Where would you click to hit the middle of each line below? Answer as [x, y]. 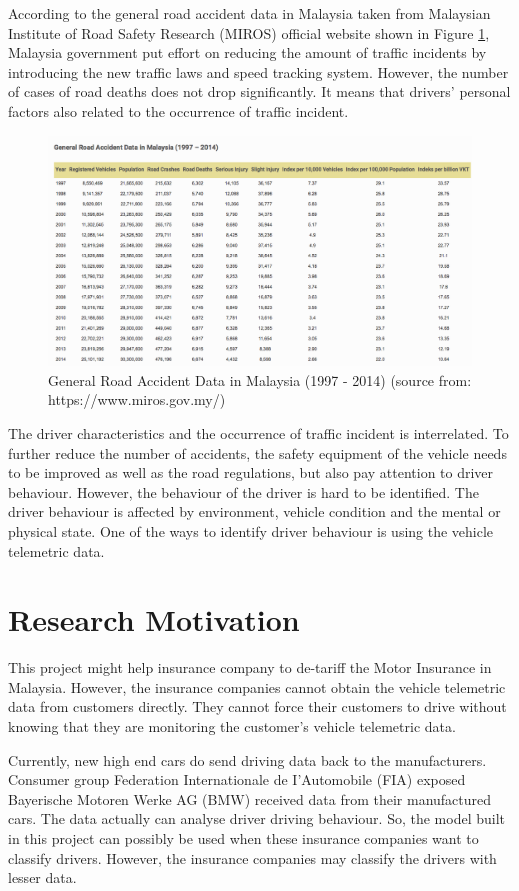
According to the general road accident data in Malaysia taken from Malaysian [249, 13]
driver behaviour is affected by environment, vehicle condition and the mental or [254, 511]
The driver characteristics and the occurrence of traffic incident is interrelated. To [258, 432]
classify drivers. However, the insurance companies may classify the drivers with [252, 857]
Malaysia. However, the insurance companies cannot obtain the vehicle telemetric [257, 686]
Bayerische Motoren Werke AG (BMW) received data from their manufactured [250, 798]
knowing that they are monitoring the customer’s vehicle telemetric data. [232, 726]
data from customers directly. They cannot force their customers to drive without [257, 706]
